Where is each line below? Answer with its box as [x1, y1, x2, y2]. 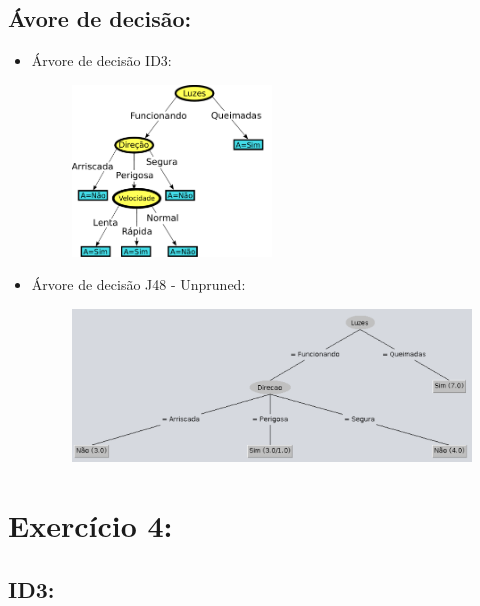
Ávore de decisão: [8, 3, 192, 34]
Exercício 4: [8, 505, 173, 546]
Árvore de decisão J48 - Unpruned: [31, 274, 246, 295]
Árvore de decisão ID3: [31, 50, 172, 71]
